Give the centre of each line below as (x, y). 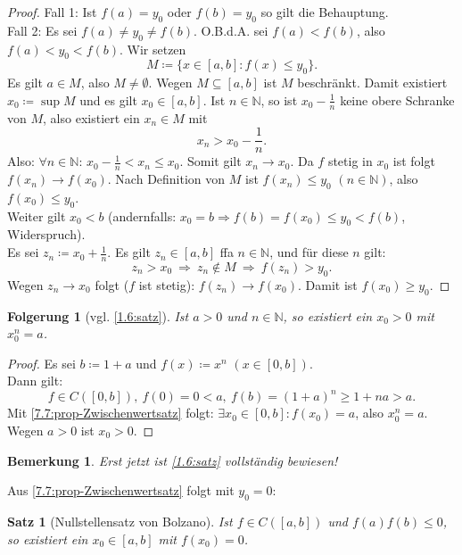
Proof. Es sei (41, 363)
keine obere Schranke (397, 99)
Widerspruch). (46, 234)
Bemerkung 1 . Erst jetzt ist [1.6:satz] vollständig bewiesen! (173, 460)
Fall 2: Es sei (42, 30)
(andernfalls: (142, 215)
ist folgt (414, 161)
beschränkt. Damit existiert (372, 83)
